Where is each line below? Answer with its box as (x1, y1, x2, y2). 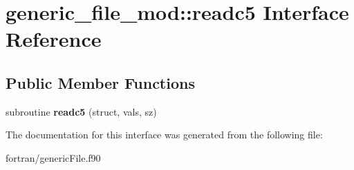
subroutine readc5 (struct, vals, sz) (6, 104, 157, 118)
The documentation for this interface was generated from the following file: (6, 127, 323, 142)
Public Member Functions (6, 72, 195, 93)
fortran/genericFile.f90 (6, 150, 101, 164)
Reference (6, 25, 102, 53)
